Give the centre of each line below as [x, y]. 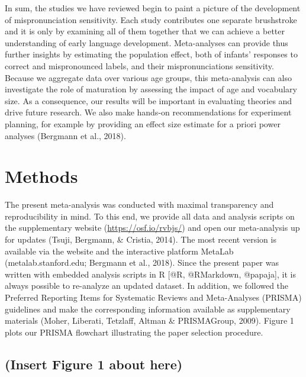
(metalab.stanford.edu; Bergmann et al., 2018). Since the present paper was [142, 262]
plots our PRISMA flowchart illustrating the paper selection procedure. [134, 332]
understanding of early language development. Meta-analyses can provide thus [146, 42]
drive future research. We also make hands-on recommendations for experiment [148, 112]
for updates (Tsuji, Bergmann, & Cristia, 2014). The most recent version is [141, 239]
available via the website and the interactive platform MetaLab [119, 251]
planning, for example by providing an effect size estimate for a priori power [143, 123]
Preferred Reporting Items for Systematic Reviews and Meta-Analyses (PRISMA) [153, 297]
